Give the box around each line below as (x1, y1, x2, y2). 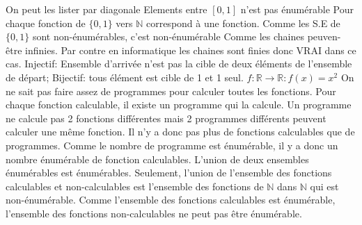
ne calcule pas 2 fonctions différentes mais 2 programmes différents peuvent (6, 110, 326, 125)
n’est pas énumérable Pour (240, 2, 354, 16)
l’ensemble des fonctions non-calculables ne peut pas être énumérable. (6, 206, 302, 220)
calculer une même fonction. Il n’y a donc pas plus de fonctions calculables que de (6, 124, 355, 139)
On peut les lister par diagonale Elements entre (6, 2, 207, 16)
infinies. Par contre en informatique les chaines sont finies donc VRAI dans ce (25, 42, 356, 57)
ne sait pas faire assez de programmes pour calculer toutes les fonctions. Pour (6, 83, 336, 98)
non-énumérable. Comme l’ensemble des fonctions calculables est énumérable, (6, 192, 336, 207)
